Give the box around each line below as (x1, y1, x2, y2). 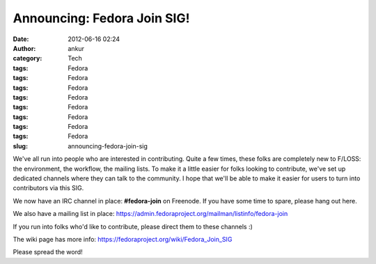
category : (13, 54, 42, 63)
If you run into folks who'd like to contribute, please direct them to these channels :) (13, 222, 253, 231)
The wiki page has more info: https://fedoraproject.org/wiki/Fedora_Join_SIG (13, 235, 233, 243)
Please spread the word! (13, 248, 83, 256)
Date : (13, 35, 29, 43)
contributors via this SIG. (13, 184, 84, 192)
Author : (13, 44, 36, 52)
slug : (13, 141, 28, 150)
